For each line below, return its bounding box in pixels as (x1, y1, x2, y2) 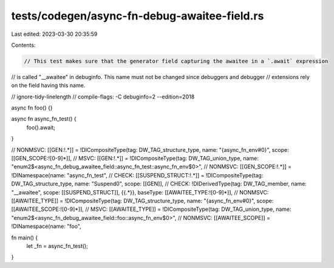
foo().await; (26, 123, 56, 131)
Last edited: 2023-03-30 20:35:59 (11, 30, 98, 38)
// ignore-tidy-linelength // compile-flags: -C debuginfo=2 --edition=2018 (11, 93, 195, 100)
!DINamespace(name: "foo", (11, 222, 81, 230)
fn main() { (11, 234, 38, 241)
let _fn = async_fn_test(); (26, 242, 88, 249)
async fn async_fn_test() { (11, 115, 77, 123)
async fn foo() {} (11, 104, 53, 112)
